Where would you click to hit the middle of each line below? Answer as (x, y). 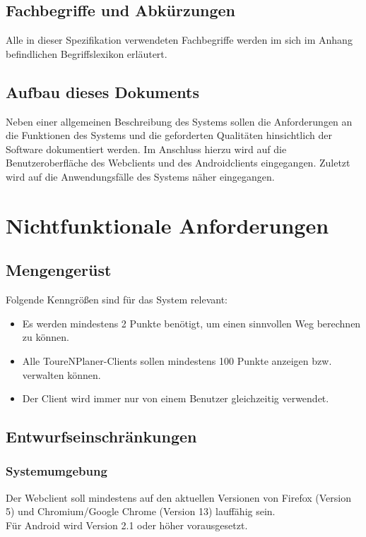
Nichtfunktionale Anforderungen (167, 225)
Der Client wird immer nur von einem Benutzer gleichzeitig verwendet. (176, 398)
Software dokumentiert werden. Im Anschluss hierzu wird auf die (146, 149)
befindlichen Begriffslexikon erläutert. (87, 53)
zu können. (46, 337)
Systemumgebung (57, 471)
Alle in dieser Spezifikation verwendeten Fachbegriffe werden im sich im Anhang (179, 40)
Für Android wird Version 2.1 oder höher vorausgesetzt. (127, 525)
